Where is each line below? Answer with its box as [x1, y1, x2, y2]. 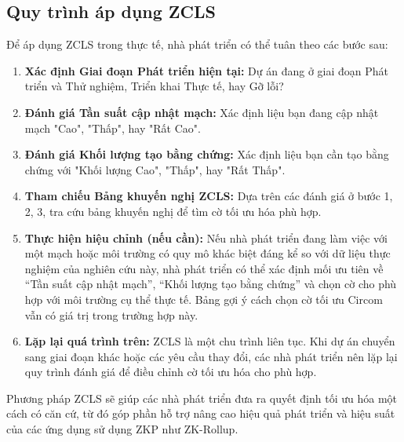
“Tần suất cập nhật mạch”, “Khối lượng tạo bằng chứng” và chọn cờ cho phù [24, 276, 397, 292]
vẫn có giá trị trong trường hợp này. [24, 306, 198, 323]
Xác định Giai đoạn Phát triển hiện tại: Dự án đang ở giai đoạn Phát [24, 62, 389, 79]
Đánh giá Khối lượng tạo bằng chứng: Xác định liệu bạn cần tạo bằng [24, 146, 389, 163]
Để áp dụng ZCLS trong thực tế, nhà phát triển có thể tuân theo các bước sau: [6, 36, 388, 53]
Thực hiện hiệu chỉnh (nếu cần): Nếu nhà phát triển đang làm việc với [24, 229, 388, 246]
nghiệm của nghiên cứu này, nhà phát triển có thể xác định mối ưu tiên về [24, 260, 384, 276]
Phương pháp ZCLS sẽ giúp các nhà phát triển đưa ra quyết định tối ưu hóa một [6, 389, 397, 406]
